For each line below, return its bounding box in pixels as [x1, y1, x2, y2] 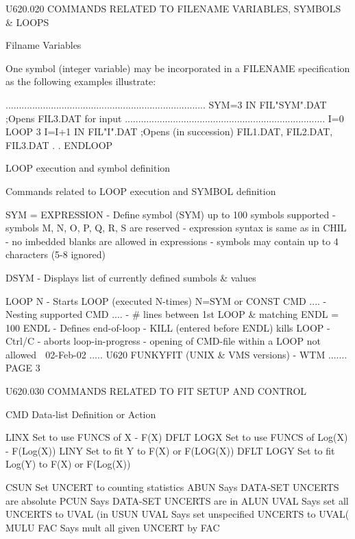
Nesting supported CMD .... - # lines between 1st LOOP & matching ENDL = [5, 307, 339, 321]
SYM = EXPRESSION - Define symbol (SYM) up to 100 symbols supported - [5, 207, 336, 221]
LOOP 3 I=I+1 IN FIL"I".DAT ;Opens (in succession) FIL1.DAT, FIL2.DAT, [5, 124, 333, 139]
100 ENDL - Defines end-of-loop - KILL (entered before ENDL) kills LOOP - [5, 320, 330, 334]
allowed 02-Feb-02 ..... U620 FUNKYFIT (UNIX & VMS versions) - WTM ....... [5, 347, 347, 361]
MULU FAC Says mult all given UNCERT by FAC [5, 520, 220, 534]
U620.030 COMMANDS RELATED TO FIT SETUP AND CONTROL [5, 384, 307, 398]
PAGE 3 [5, 360, 40, 375]
